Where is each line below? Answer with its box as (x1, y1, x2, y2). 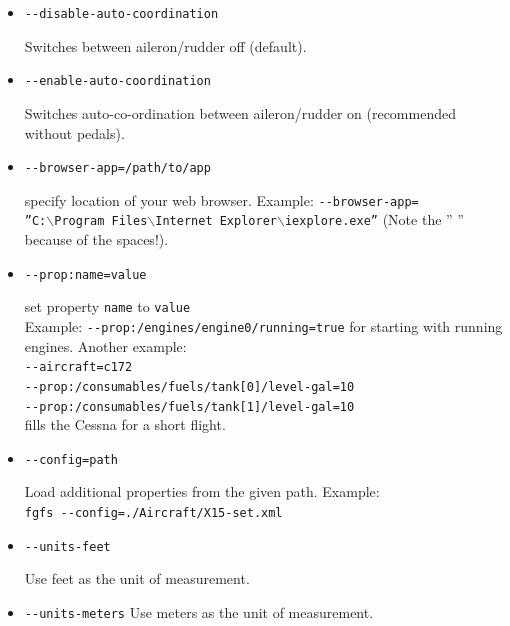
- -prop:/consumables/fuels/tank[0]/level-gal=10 (24, 379, 355, 394)
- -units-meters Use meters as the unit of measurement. (24, 601, 374, 622)
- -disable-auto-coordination (24, 7, 219, 21)
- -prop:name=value (24, 267, 147, 282)
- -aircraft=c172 (24, 360, 133, 375)
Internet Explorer (155, 214, 277, 229)
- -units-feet (24, 539, 111, 554)
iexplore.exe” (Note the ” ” (284, 209, 464, 230)
